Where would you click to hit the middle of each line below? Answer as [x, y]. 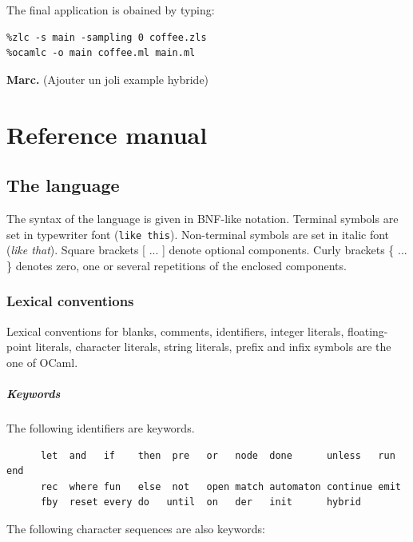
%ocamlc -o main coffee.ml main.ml [101, 53]
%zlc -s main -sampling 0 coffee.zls [107, 37]
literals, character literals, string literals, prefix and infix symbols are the [213, 347]
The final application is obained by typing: [111, 10]
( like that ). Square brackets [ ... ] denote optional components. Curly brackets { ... [207, 250]
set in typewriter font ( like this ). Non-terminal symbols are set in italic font [198, 234]
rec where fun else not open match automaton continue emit [220, 486]
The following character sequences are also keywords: [136, 528]
